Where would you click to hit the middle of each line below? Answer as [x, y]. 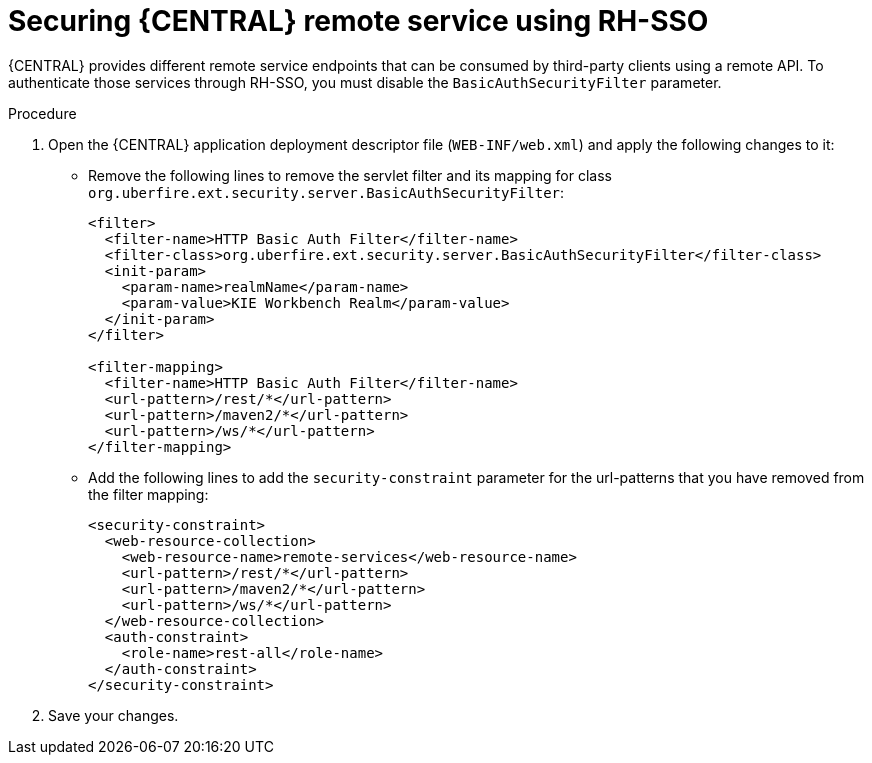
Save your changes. [113, 715]
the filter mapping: [148, 494]
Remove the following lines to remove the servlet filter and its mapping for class [350, 175]
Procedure [42, 113]
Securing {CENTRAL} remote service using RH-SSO [358, 21]
